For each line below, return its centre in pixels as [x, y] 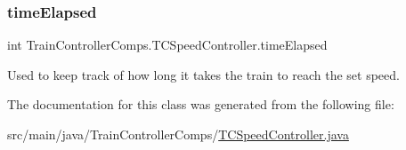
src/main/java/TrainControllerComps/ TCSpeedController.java [178, 134]
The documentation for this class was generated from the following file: [201, 104]
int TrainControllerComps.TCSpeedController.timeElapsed [167, 45]
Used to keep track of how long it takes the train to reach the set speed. [203, 74]
